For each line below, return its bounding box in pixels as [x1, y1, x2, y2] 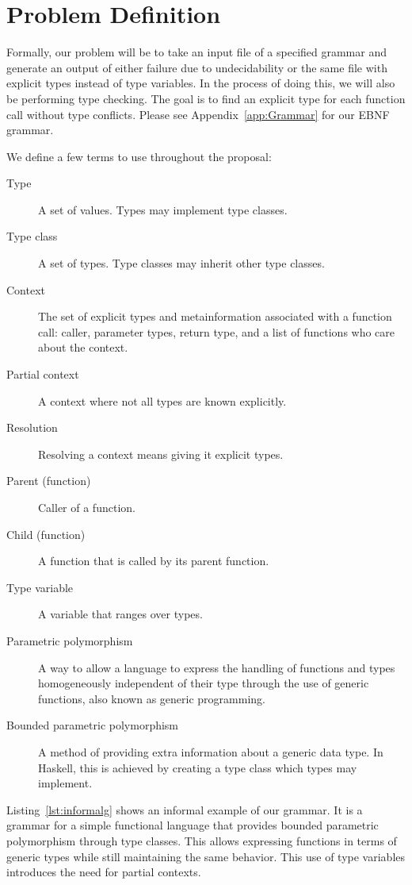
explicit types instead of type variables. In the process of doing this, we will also [6, 75, 395, 91]
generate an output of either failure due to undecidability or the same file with [6, 59, 387, 75]
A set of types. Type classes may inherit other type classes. [38, 255, 325, 271]
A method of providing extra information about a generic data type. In [38, 743, 383, 760]
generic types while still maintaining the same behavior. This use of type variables [6, 848, 406, 864]
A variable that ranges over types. [38, 606, 203, 622]
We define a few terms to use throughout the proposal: [6, 148, 272, 164]
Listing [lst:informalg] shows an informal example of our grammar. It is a [6, 801, 363, 818]
